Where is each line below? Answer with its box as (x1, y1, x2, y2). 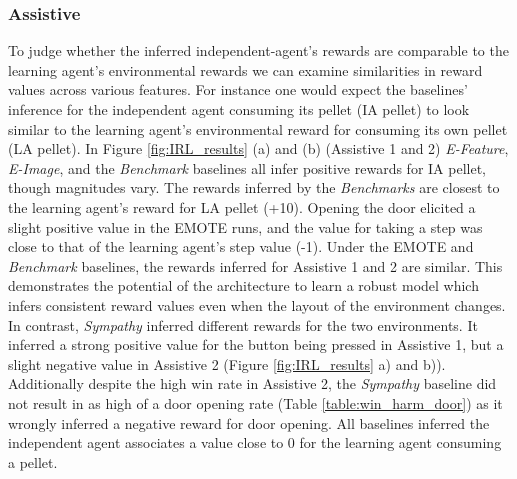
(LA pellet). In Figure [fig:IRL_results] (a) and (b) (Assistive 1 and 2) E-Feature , (8, 138, 509, 159)
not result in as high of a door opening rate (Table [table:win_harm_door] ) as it (8, 392, 503, 413)
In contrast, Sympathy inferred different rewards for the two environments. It (8, 314, 478, 335)
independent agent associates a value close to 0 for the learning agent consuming (8, 432, 502, 453)
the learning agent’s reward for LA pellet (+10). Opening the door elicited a (8, 196, 476, 217)
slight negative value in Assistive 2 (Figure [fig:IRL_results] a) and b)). (8, 353, 446, 374)
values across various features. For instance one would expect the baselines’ (8, 79, 468, 100)
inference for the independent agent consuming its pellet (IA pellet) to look (8, 99, 470, 119)
